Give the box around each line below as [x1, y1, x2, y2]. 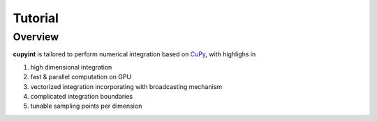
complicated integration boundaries [30, 92, 133, 100]
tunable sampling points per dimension [30, 102, 142, 111]
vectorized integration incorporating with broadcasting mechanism [30, 82, 223, 90]
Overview [13, 31, 59, 43]
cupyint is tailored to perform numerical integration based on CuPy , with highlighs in [13, 50, 256, 58]
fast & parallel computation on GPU [30, 73, 132, 81]
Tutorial [13, 10, 59, 26]
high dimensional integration [30, 63, 112, 71]
